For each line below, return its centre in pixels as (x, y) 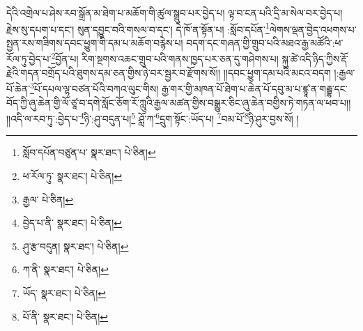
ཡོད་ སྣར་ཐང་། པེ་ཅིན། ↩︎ (64, 292)
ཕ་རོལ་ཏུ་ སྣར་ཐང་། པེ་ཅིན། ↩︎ (72, 175)
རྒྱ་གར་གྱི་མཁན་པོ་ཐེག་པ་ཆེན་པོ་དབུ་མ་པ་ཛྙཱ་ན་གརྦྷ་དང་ (254, 88)
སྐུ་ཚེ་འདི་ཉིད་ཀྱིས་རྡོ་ (315, 59)
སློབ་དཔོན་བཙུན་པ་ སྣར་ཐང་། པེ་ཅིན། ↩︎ (89, 152)
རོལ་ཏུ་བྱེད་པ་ (29, 59)
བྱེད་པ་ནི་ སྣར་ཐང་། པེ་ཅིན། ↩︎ (72, 223)
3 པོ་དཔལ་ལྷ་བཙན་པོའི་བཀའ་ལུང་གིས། (94, 87)
